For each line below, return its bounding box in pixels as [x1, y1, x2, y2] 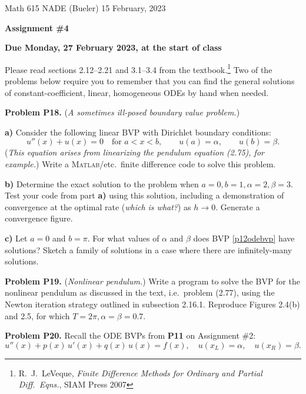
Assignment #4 [5, 21, 69, 34]
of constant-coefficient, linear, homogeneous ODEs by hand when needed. [5, 86, 269, 98]
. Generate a [215, 200, 260, 213]
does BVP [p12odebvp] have [193, 231, 295, 244]
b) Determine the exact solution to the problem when [5, 177, 199, 190]
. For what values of [87, 231, 159, 244]
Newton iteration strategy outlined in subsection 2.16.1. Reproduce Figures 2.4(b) [5, 297, 300, 310]
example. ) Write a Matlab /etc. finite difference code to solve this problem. [5, 158, 276, 170]
